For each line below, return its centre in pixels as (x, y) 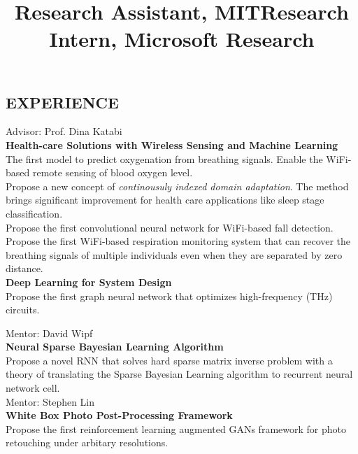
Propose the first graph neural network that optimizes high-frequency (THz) (169, 296)
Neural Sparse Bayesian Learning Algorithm (115, 347)
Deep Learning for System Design (89, 282)
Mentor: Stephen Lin (50, 401)
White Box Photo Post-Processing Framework (119, 415)
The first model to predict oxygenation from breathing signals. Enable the (164, 158)
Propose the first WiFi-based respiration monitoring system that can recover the (178, 241)
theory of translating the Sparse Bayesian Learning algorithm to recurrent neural (179, 374)
